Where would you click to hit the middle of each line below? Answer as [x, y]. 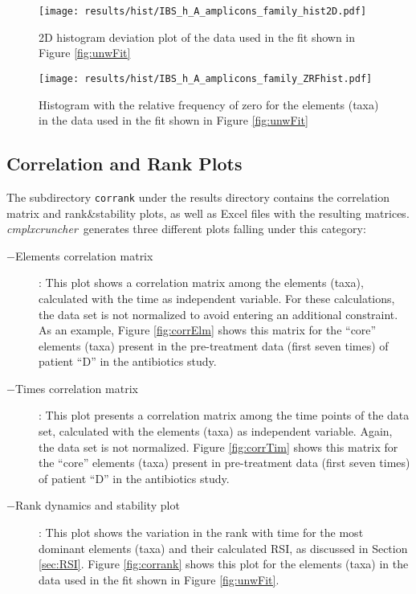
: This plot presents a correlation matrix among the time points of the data [224, 415]
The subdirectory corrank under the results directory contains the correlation [198, 197]
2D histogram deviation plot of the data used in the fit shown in [197, 37]
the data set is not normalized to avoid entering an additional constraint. [218, 314]
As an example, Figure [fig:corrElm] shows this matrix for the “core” [208, 330]
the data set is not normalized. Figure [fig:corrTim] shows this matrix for [218, 447]
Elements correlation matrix [84, 255]
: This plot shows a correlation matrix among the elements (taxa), [201, 283]
